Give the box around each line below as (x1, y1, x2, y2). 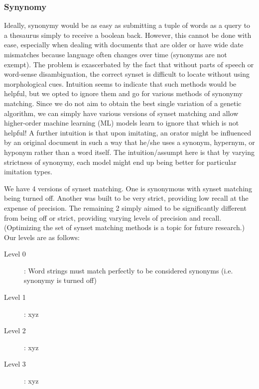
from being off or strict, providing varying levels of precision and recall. (4, 212, 222, 223)
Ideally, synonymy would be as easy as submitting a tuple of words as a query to (4, 20, 251, 30)
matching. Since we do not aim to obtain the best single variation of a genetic (4, 98, 242, 108)
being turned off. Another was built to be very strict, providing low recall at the (4, 193, 249, 203)
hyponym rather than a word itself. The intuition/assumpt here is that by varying (4, 146, 255, 157)
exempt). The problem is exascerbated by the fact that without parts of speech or (4, 59, 254, 69)
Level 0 (4, 249, 26, 259)
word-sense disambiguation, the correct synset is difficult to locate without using (4, 69, 250, 79)
